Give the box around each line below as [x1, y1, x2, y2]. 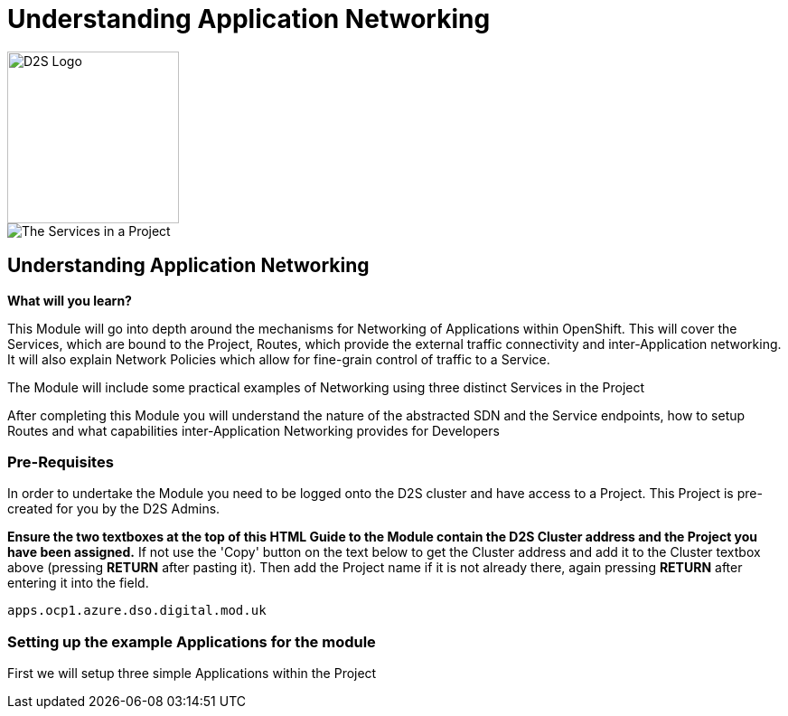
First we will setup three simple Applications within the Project [7, 665, 377, 682]
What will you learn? [7, 292, 132, 308]
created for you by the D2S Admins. [7, 501, 220, 517]
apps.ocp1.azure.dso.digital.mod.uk [7, 603, 267, 618]
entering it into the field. [7, 575, 149, 591]
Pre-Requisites [7, 452, 114, 471]
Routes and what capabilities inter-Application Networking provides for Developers [7, 422, 500, 438]
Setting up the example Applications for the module [7, 632, 376, 651]
